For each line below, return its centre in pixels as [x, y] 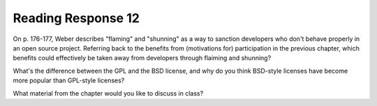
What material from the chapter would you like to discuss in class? [108, 93]
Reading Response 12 [76, 18]
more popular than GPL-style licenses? [69, 80]
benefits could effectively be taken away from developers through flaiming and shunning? [142, 58]
